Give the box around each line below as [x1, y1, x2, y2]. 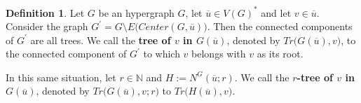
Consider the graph [6, 19, 88, 34]
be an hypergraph [98, 5, 175, 20]
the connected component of [6, 46, 127, 61]
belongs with [191, 46, 246, 61]
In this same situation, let [6, 69, 116, 84]
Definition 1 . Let [6, 5, 85, 20]
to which [143, 46, 180, 61]
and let [261, 5, 292, 20]
